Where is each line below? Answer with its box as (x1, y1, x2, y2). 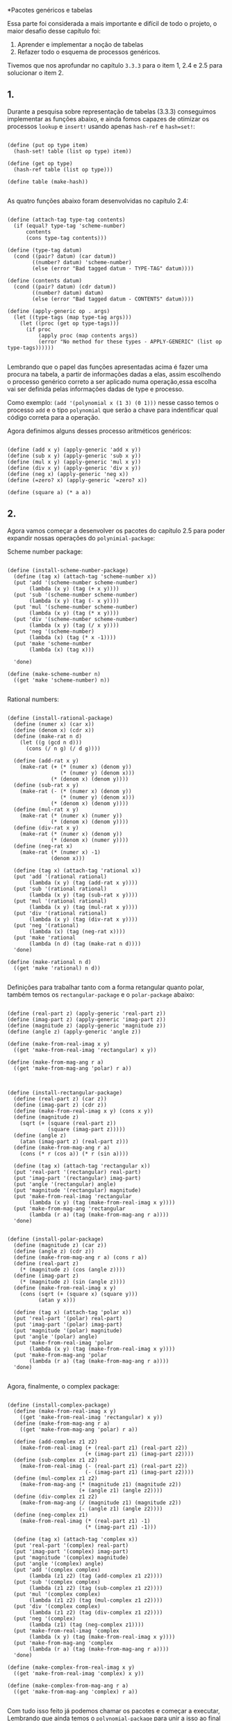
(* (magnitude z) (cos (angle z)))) (19, 1266, 126, 1273)
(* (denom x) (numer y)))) (51, 836, 129, 843)
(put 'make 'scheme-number (13, 640, 92, 647)
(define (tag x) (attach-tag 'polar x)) (13, 1308, 132, 1316)
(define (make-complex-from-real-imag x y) (7, 1664, 135, 1671)
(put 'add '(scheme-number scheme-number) (13, 579, 138, 586)
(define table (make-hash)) (7, 178, 89, 185)
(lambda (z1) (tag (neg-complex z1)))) (28, 1621, 144, 1628)
